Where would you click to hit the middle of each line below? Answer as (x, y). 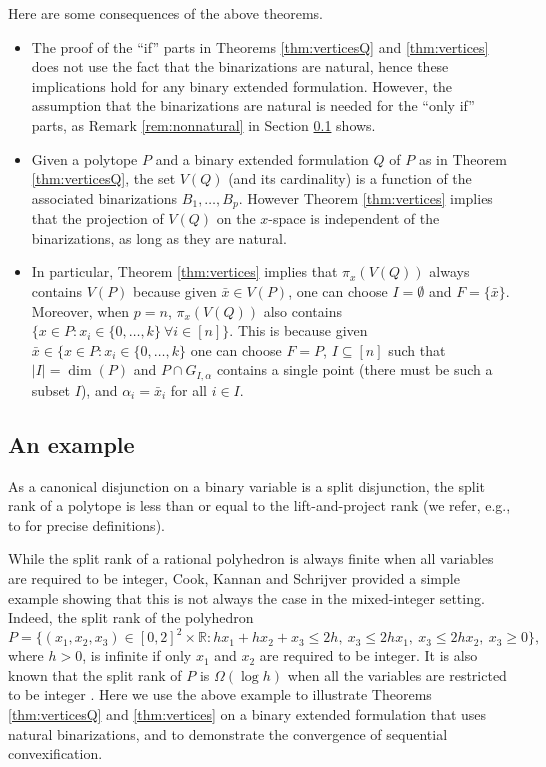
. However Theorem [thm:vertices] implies (365, 197)
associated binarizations (104, 197)
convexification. (55, 753)
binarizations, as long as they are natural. (159, 237)
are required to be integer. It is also (368, 655)
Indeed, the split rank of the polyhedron (131, 617)
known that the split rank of (95, 674)
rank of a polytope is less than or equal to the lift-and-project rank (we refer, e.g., (259, 505)
